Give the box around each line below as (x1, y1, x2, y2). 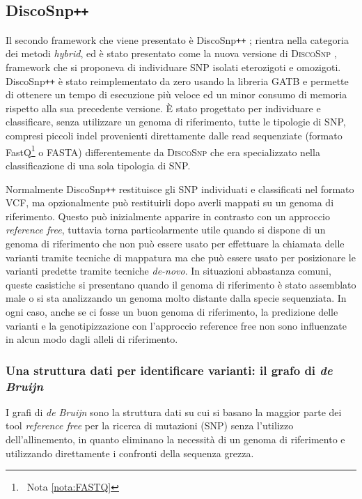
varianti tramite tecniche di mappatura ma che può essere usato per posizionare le (6, 249, 356, 264)
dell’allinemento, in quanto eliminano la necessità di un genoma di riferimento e (6, 432, 345, 447)
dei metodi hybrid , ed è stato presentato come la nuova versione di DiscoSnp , (6, 46, 337, 61)
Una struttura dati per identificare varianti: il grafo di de (6, 361, 333, 378)
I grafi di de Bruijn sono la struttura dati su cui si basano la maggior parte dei (6, 404, 342, 419)
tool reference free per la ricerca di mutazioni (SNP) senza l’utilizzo (6, 418, 294, 433)
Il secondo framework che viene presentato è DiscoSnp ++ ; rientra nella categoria (6, 32, 349, 47)
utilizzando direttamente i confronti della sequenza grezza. (6, 445, 254, 460)
